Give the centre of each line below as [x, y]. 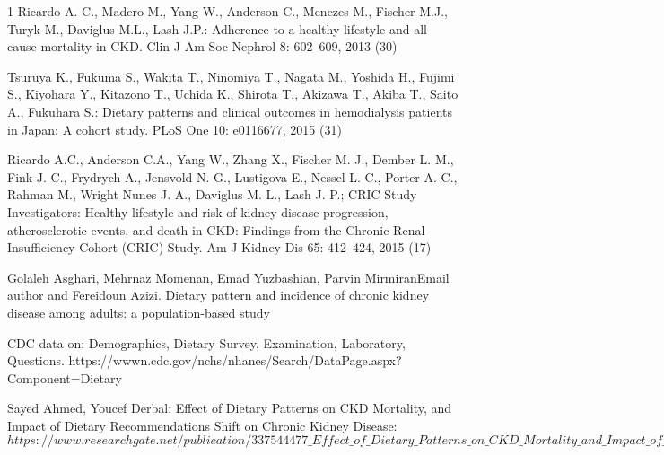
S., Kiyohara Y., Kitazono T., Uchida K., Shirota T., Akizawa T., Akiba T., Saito [233, 94]
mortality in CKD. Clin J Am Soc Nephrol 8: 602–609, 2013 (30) [219, 46]
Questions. [36, 360]
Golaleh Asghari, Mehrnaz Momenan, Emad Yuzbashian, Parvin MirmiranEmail [228, 277]
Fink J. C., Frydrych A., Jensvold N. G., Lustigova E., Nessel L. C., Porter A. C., [232, 176]
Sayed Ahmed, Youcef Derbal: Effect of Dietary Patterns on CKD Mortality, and [230, 408]
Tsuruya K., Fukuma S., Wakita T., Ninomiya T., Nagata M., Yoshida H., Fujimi [231, 76]
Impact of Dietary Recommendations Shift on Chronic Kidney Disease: [202, 425]
